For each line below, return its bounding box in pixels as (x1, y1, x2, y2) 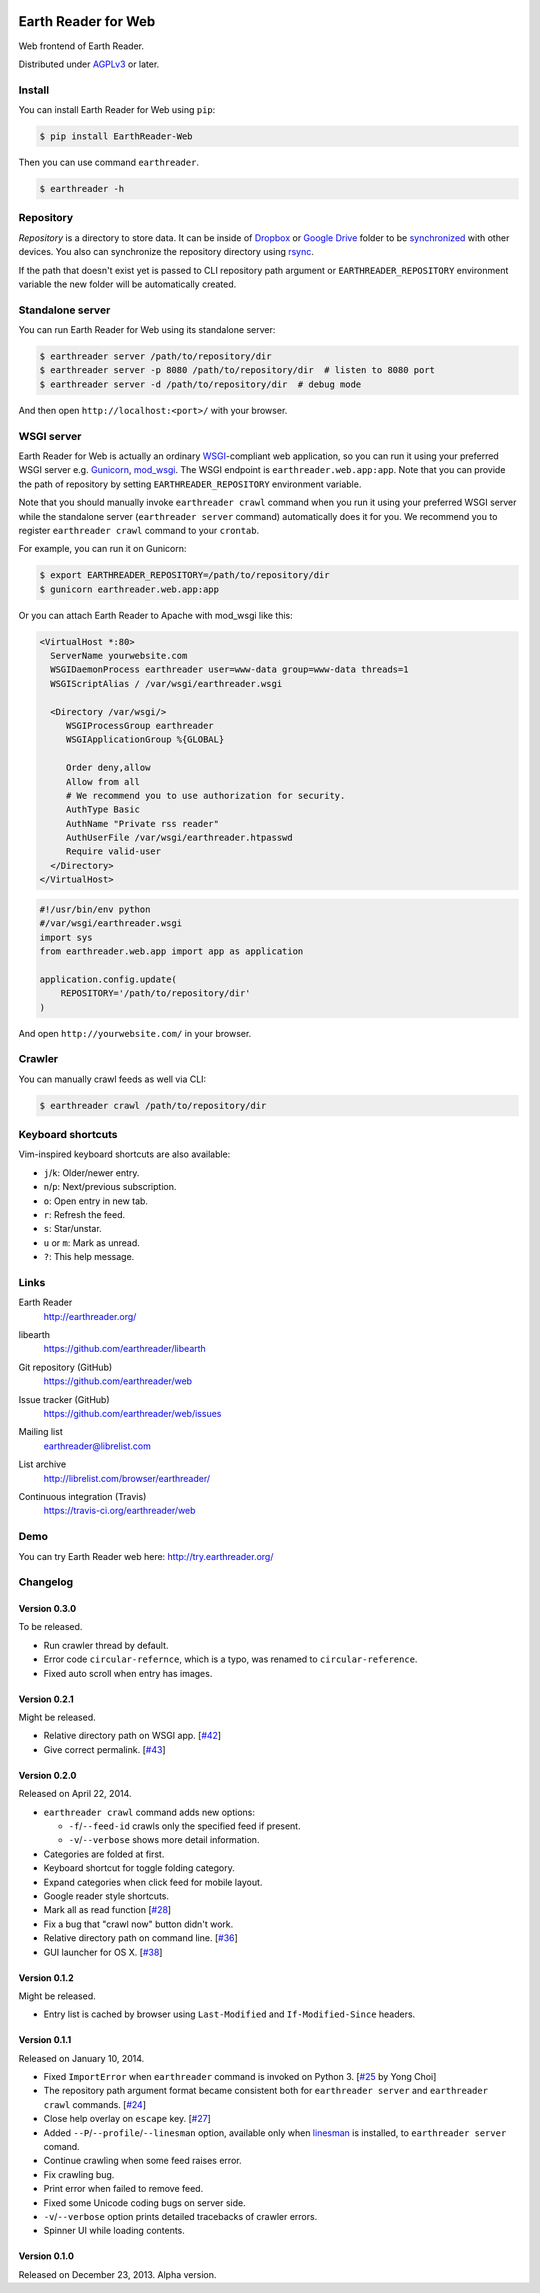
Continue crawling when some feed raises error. (43, 2155, 242, 2167)
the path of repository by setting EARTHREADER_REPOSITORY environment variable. (18, 478, 362, 490)
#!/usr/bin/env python (39, 903, 151, 915)
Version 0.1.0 (18, 2250, 75, 2262)
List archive (18, 1458, 67, 1470)
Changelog (18, 1575, 74, 1589)
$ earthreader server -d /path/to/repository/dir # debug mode (39, 378, 362, 390)
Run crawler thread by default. (43, 1639, 169, 1651)
